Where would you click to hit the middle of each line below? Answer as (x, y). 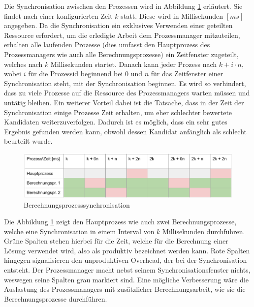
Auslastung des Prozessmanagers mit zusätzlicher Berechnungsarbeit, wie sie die (125, 289)
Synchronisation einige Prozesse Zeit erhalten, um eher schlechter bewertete (118, 112)
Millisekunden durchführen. (204, 231)
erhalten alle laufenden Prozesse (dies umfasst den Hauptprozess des (107, 45)
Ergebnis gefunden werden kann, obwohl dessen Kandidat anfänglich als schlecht (126, 131)
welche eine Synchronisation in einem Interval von (79, 231)
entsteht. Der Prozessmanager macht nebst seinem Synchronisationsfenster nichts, (127, 269)
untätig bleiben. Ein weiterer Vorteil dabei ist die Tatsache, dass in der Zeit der (124, 102)
